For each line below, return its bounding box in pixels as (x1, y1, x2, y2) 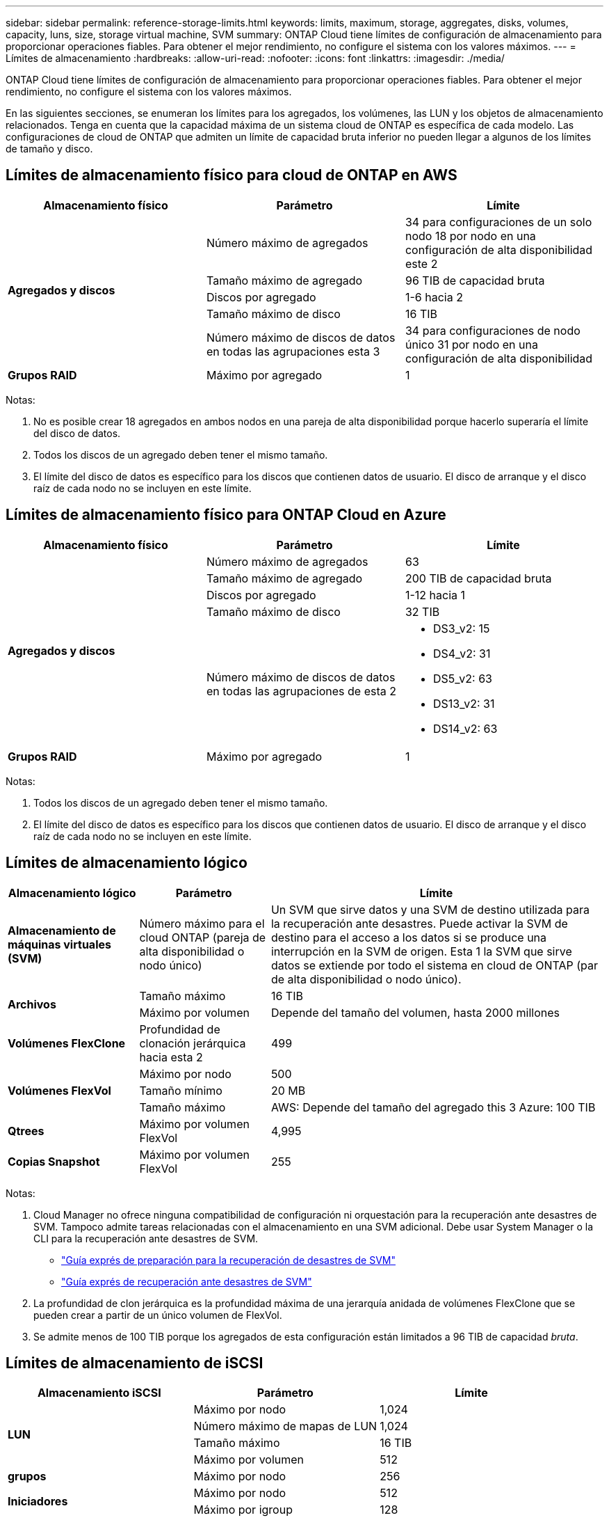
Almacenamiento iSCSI (37, 1386, 161, 1400)
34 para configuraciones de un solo (405, 214, 592, 229)
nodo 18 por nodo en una (405, 228, 536, 243)
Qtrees (8, 1123, 44, 1138)
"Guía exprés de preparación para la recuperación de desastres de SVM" (61, 1253, 396, 1266)
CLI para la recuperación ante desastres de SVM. (33, 1232, 259, 1244)
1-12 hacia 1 (405, 587, 466, 602)
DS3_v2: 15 (432, 621, 490, 635)
